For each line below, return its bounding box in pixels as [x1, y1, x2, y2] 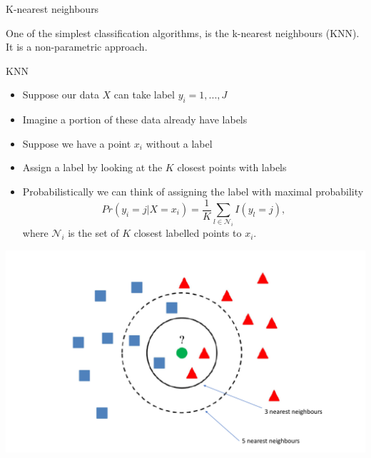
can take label [113, 87, 175, 102]
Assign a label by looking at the [22, 160, 163, 175]
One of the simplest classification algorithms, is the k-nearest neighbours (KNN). [6, 25, 360, 40]
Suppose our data [22, 87, 99, 102]
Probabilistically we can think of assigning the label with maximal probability [22, 183, 364, 198]
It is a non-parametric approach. [6, 39, 148, 54]
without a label [146, 136, 213, 151]
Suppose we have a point [22, 136, 131, 151]
